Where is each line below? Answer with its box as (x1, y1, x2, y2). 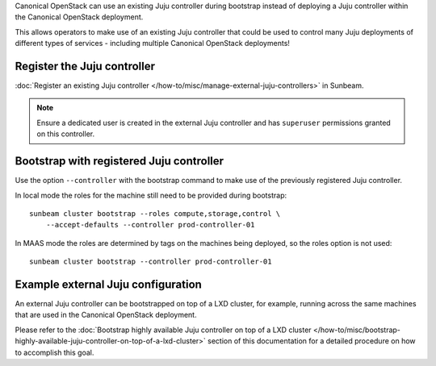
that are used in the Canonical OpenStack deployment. (15, 310, 197, 320)
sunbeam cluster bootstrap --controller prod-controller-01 (29, 257, 272, 266)
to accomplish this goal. (15, 347, 94, 357)
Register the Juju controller (15, 59, 156, 73)
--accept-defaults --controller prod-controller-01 (45, 220, 255, 230)
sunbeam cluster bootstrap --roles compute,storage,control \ (29, 209, 281, 218)
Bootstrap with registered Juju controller (15, 154, 224, 168)
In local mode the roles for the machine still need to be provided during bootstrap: (15, 190, 287, 200)
